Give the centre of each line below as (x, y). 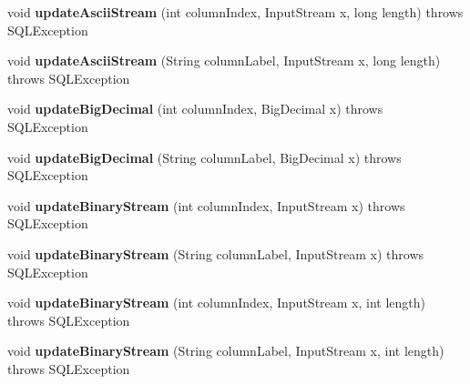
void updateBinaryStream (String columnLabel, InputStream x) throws (216, 253)
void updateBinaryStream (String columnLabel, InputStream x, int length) (226, 351)
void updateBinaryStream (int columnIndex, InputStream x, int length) (217, 303)
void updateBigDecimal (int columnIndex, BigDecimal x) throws (195, 109)
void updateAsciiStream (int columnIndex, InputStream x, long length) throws (235, 12)
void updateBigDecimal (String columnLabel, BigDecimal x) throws (204, 157)
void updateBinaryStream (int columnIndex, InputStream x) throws (206, 205)
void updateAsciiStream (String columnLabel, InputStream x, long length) (224, 61)
